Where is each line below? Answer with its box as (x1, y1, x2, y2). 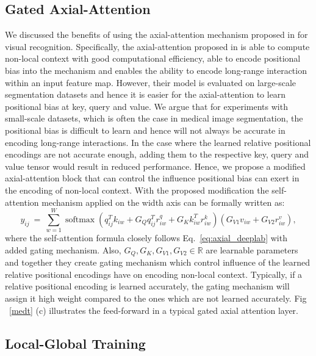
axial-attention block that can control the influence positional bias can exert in (5, 172, 300, 184)
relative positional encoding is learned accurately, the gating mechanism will (5, 280, 290, 292)
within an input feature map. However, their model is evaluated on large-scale (5, 76, 296, 89)
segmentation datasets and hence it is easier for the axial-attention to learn (5, 88, 286, 101)
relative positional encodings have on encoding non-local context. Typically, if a (5, 267, 303, 280)
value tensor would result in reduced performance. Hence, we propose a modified (5, 159, 306, 172)
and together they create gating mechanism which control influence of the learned (5, 256, 310, 269)
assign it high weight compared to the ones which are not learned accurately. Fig (5, 292, 307, 305)
